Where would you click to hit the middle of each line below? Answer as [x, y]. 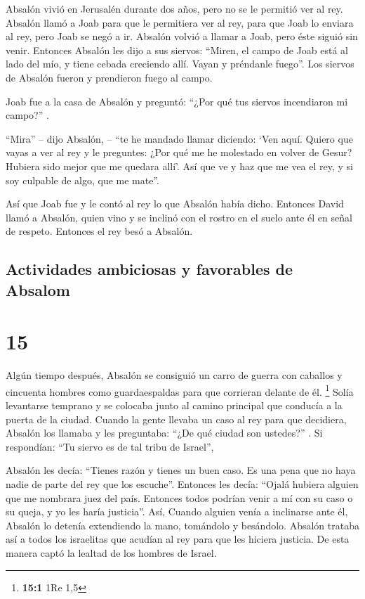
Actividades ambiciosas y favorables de [150, 269]
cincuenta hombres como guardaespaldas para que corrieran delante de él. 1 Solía [180, 390]
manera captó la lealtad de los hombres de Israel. [111, 552]
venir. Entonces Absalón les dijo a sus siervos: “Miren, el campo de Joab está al [177, 50]
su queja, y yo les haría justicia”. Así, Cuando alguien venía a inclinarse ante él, [177, 511]
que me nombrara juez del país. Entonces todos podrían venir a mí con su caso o [179, 497]
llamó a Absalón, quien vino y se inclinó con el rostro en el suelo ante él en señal [179, 217]
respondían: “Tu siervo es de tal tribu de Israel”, [110, 446]
